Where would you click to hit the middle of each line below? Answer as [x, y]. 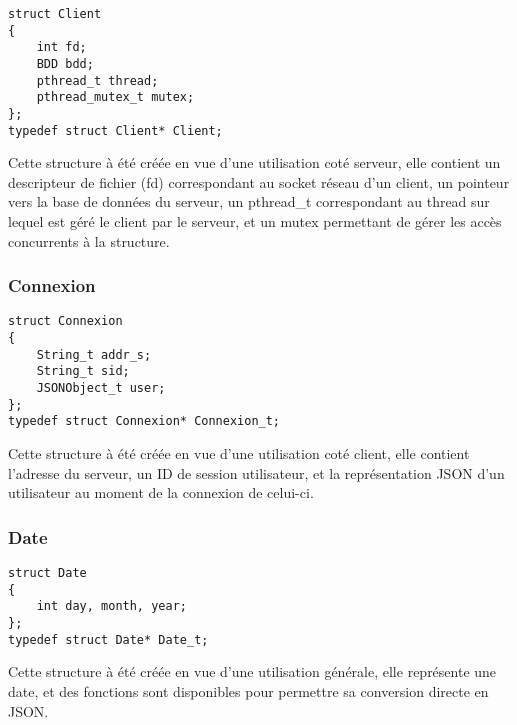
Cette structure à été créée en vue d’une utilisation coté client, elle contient [239, 453]
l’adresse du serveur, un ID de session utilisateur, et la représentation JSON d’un [256, 472]
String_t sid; [83, 371]
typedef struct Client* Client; [115, 130]
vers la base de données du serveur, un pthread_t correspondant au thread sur [249, 201]
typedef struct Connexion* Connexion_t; [144, 421]
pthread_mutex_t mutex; [115, 97]
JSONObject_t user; [101, 388]
